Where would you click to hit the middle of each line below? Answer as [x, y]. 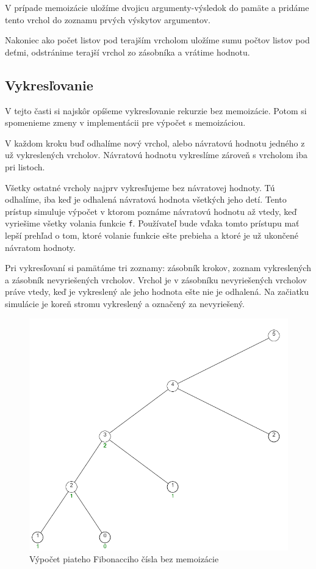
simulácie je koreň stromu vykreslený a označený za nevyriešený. [125, 303]
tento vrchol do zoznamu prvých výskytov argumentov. [108, 19]
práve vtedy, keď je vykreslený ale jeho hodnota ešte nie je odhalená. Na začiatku [157, 292]
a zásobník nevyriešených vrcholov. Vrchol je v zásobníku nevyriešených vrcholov [156, 279]
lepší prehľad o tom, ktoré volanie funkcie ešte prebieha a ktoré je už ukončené [152, 235]
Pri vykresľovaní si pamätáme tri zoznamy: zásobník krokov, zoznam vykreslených [158, 268]
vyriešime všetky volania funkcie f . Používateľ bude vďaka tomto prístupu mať [152, 223]
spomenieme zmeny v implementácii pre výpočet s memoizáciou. [125, 122]
